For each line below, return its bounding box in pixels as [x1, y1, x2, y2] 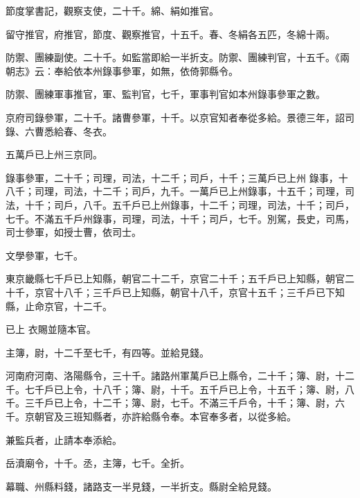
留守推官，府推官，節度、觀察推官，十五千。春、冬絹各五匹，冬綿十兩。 [6, 26, 335, 41]
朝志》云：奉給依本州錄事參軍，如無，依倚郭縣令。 [6, 63, 238, 78]
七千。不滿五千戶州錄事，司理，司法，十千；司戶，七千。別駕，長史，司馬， [6, 211, 354, 225]
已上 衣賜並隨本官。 [6, 322, 96, 336]
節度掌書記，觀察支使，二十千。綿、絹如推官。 [6, 3, 219, 17]
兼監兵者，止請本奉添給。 [6, 432, 122, 447]
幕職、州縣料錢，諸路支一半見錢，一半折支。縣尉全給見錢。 [6, 479, 277, 493]
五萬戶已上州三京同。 [6, 147, 102, 162]
